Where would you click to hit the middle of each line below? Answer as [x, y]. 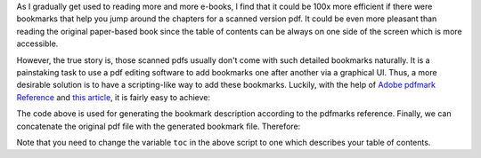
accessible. [37, 43]
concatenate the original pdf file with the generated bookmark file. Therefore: [159, 126]
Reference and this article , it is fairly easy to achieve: [114, 97]
